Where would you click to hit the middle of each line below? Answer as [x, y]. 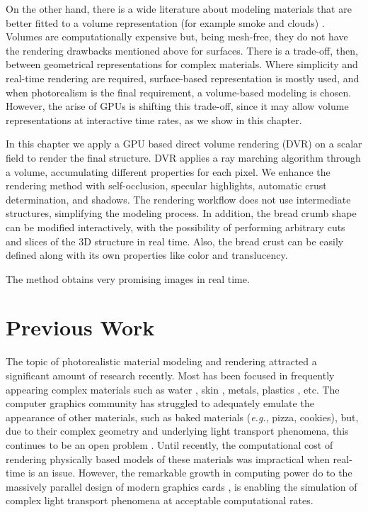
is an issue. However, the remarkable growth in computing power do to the [190, 473]
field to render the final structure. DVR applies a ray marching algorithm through [183, 157]
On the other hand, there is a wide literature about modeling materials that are [179, 9]
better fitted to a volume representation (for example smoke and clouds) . [165, 22]
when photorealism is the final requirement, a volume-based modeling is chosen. [179, 92]
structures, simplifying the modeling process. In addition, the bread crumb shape [181, 213]
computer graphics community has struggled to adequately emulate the [160, 403]
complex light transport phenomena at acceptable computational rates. [160, 500]
